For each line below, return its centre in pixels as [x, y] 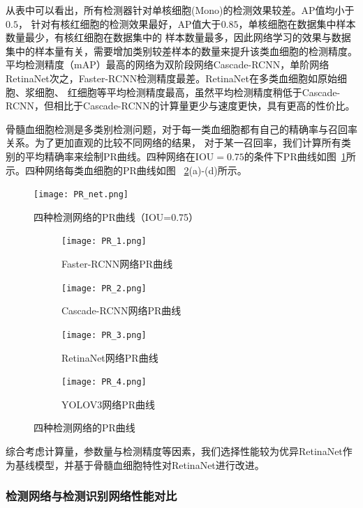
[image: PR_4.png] [104, 382]
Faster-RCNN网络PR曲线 [117, 264]
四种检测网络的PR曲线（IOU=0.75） [116, 216]
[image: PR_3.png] [104, 335]
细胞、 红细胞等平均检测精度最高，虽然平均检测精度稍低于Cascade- [187, 92]
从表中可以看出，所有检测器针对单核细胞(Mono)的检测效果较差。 [154, 10]
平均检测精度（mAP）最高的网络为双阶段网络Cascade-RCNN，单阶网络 [168, 64]
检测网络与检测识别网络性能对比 [91, 496]
